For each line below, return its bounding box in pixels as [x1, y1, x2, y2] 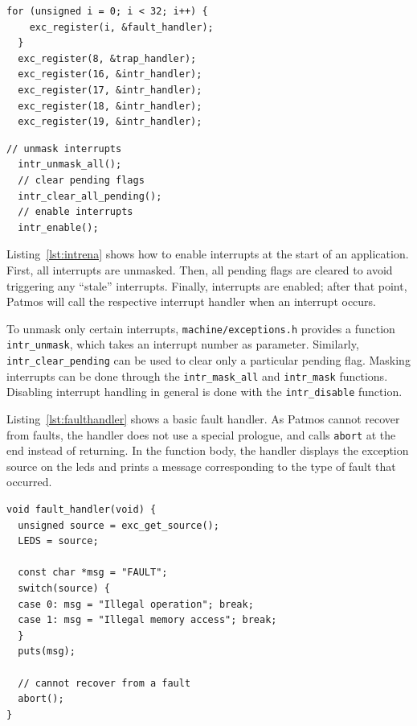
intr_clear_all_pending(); [18, 190, 162, 202]
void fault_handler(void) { [6, 504, 157, 515]
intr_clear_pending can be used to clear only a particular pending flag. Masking [6, 352, 411, 368]
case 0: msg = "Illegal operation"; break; [18, 598, 254, 610]
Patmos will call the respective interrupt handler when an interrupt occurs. [6, 293, 376, 310]
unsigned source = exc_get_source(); [18, 519, 219, 531]
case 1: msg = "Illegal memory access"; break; [18, 614, 277, 626]
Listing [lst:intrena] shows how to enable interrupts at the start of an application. [6, 245, 409, 262]
